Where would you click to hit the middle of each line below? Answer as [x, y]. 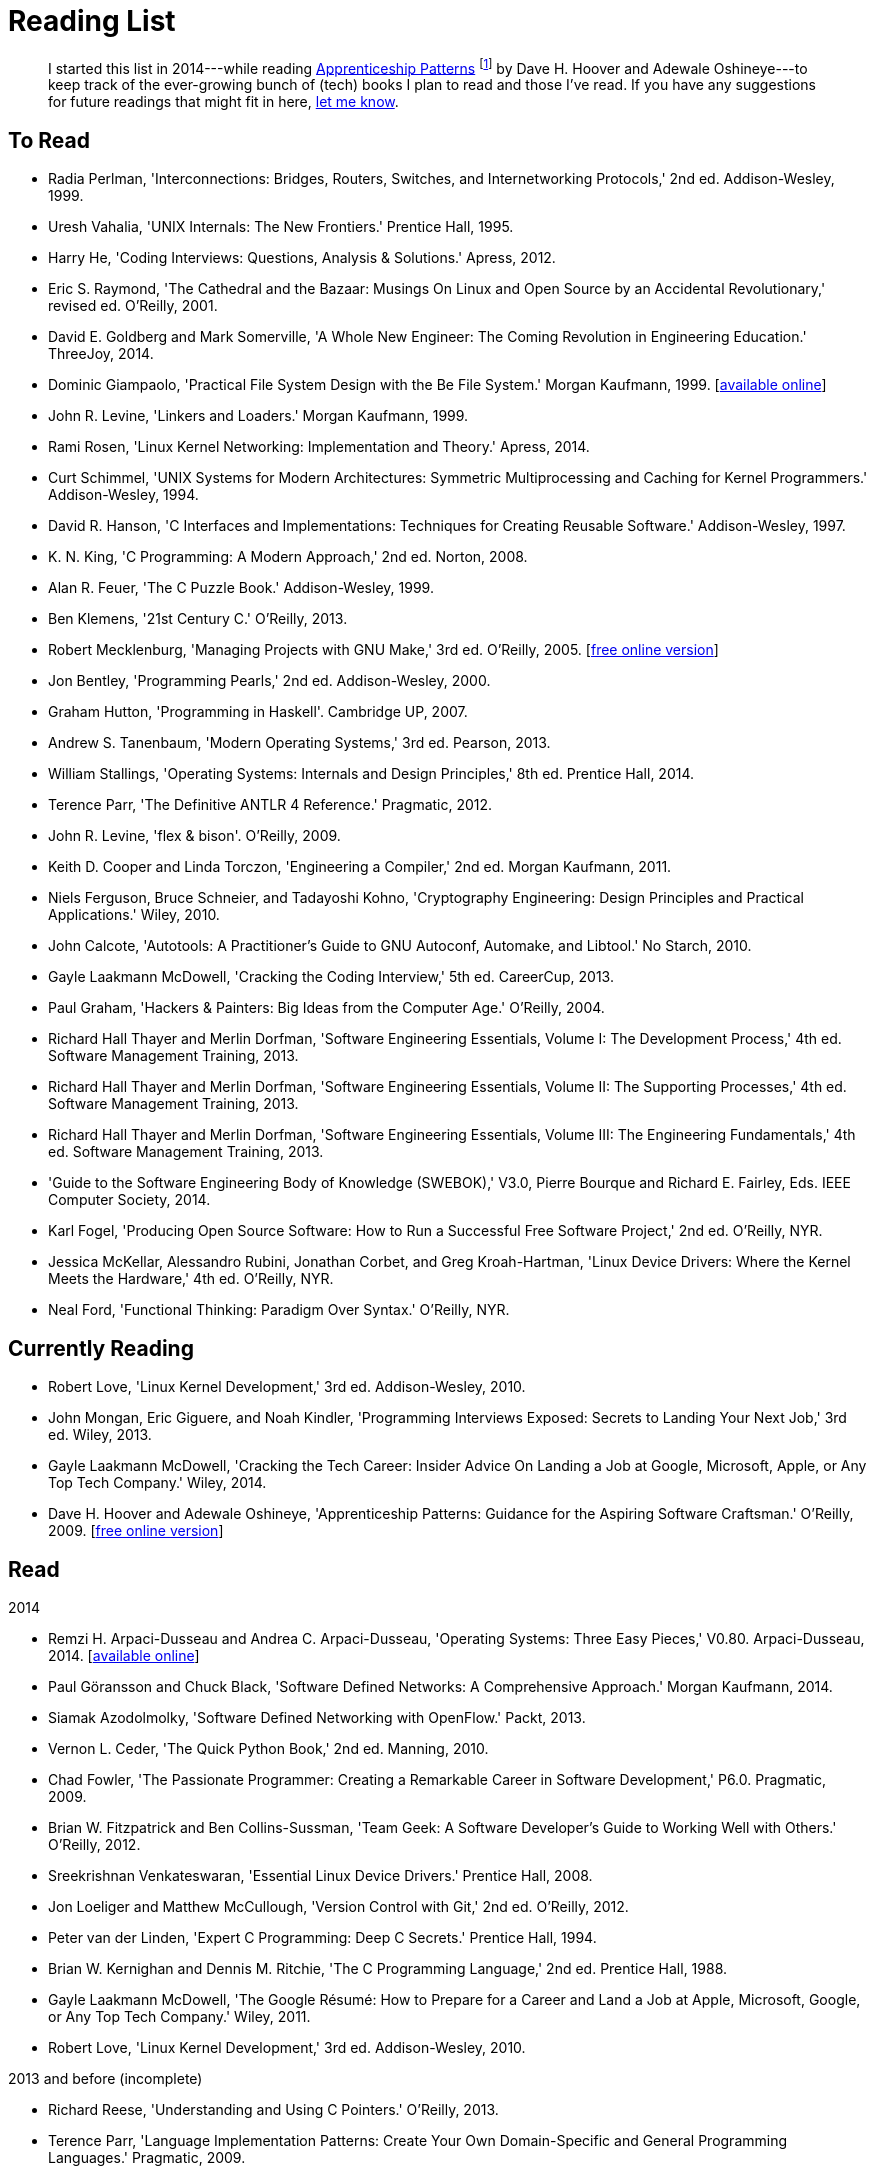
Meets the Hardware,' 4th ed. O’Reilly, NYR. [191, 1279]
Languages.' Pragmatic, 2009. [147, 2157]
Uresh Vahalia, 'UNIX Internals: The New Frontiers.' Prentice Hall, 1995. [281, 227]
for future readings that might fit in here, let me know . [223, 102]
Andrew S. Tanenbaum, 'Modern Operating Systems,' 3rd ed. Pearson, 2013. [299, 743]
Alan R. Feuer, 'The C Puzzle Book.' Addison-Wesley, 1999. [241, 588]
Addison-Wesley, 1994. [123, 495]
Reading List [92, 21]
